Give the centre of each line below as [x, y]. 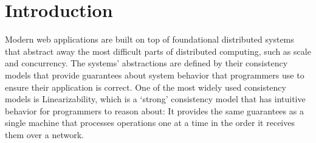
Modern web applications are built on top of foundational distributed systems [149, 39]
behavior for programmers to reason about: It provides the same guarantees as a [154, 110]
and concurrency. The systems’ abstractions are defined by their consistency [146, 63]
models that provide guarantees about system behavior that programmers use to [155, 75]
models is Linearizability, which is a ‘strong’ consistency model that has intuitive [155, 99]
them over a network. [44, 134]
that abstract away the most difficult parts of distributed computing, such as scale [158, 51]
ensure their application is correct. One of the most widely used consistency [146, 87]
